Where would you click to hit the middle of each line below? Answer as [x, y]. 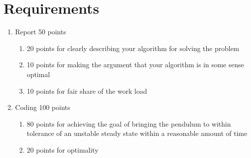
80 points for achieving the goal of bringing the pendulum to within [129, 123]
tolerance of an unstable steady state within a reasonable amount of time [137, 133]
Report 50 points [41, 32]
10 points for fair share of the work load [87, 91]
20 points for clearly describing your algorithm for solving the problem [133, 48]
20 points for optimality [63, 149]
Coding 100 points [43, 107]
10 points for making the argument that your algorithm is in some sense [135, 65]
